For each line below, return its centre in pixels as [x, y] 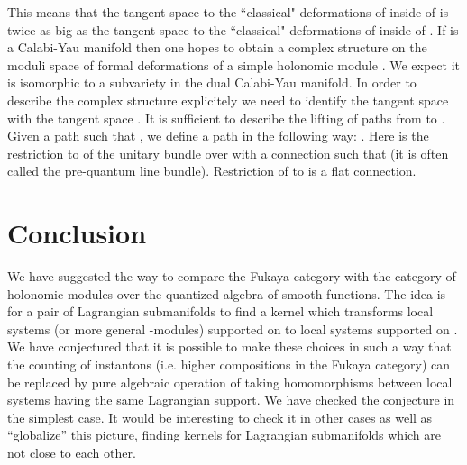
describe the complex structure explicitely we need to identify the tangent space [228, 100]
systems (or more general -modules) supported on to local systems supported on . [233, 328]
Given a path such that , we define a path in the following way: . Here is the [218, 136]
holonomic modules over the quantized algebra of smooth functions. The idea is [227, 293]
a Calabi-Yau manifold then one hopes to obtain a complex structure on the [217, 47]
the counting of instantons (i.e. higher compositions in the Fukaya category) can [229, 365]
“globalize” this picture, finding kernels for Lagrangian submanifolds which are [224, 435]
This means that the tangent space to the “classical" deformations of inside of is [228, 12]
